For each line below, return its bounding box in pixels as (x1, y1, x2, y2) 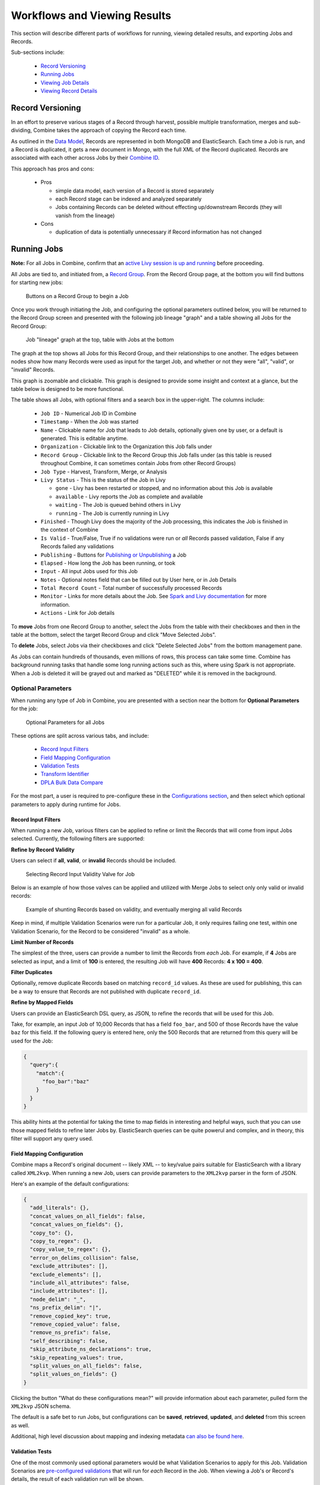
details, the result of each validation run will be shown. (11, 1475, 145, 1483)
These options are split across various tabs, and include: (11, 732, 149, 739)
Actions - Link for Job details (40, 609, 115, 617)
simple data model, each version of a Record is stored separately (55, 187, 215, 194)
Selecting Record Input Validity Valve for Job (25, 870, 135, 877)
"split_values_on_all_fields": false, (30, 1362, 142, 1369)
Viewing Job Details (40, 79, 89, 86)
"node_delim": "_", (30, 1296, 87, 1303)
